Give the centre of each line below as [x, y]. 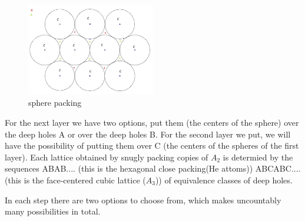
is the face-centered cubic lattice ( [85, 180]
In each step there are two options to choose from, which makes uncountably [143, 200]
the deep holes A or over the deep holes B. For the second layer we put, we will [148, 134]
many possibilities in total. [53, 211]
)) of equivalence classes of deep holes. [224, 180]
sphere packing [55, 103]
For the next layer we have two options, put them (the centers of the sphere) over [152, 123]
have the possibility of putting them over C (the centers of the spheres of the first [152, 145]
